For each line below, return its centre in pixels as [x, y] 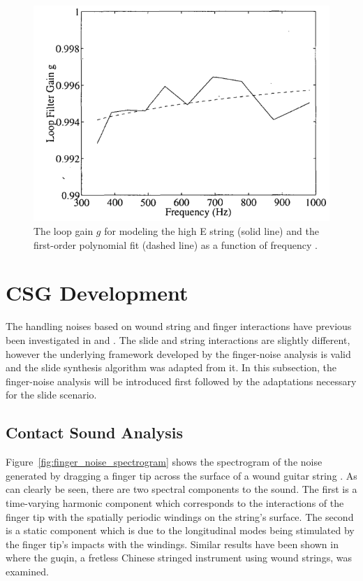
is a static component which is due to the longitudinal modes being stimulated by [180, 530]
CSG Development [97, 293]
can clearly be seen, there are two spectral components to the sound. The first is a [181, 489]
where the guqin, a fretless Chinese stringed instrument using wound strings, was [179, 558]
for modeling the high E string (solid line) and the [212, 231]
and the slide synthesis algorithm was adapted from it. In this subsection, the [171, 367]
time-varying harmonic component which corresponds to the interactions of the [175, 502]
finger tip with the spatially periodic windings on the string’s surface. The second [180, 516]
